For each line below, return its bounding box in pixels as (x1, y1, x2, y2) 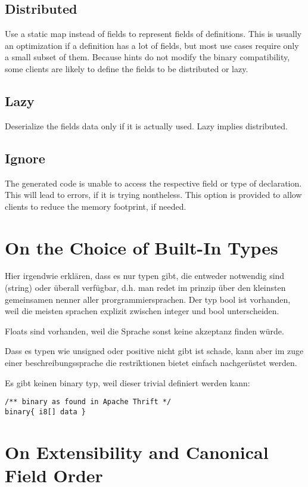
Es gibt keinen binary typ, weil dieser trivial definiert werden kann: (5, 376, 250, 389)
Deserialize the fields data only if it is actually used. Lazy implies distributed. (5, 119, 288, 132)
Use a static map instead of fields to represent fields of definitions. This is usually (5, 27, 302, 40)
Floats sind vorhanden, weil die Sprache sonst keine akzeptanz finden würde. (5, 324, 284, 337)
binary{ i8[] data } (5, 407, 86, 416)
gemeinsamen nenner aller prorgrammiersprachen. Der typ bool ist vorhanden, (5, 293, 291, 305)
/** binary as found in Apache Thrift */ (5, 398, 172, 407)
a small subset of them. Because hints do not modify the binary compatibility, (5, 51, 290, 63)
